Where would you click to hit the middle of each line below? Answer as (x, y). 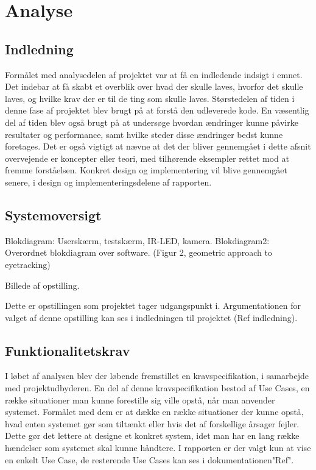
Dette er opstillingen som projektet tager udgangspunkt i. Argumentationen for (153, 305)
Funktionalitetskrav (68, 350)
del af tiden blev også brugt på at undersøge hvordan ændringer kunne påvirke (152, 122)
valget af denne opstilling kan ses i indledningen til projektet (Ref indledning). (151, 317)
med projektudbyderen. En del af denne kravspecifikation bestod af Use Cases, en (157, 388)
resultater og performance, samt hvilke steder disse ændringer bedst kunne (144, 134)
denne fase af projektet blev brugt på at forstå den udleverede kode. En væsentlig (157, 110)
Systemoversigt (53, 215)
